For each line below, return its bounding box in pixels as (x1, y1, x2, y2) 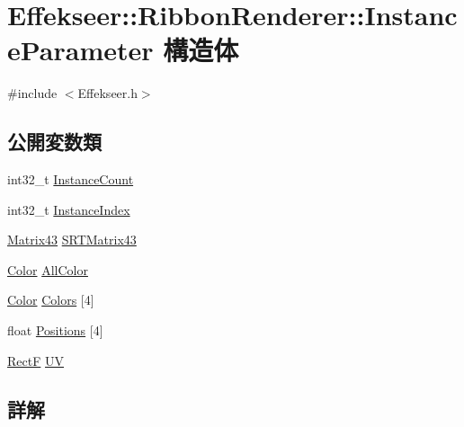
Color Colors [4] (7, 290, 94, 309)
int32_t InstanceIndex (7, 200, 130, 218)
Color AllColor (7, 260, 88, 279)
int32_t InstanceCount (7, 170, 134, 189)
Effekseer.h (77, 84, 138, 102)
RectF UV (7, 351, 64, 369)
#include (7, 84, 58, 102)
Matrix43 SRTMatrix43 (7, 230, 137, 249)
